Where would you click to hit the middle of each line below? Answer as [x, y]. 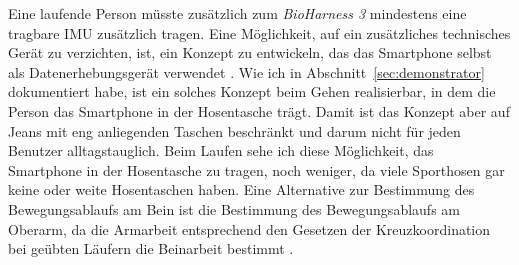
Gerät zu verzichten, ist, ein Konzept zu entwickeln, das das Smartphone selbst [250, 52]
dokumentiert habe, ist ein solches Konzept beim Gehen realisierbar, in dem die [252, 91]
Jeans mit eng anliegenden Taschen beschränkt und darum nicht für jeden [234, 130]
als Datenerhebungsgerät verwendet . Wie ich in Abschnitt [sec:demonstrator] [246, 71]
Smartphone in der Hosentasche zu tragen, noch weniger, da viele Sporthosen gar [256, 169]
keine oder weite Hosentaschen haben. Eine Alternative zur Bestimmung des [241, 189]
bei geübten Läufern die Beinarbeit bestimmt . [151, 248]
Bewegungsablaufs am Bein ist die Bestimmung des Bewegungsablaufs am [234, 208]
